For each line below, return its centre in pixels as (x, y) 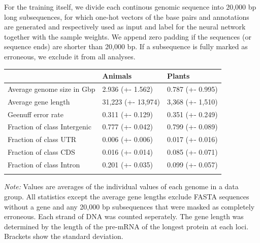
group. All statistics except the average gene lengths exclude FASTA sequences (127, 196)
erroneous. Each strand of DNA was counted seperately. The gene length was (124, 216)
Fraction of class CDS (41, 152)
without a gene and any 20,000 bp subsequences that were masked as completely (129, 206)
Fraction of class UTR (42, 139)
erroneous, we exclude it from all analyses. (70, 56)
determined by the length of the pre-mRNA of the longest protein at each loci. (126, 226)
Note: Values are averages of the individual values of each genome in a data (121, 186)
